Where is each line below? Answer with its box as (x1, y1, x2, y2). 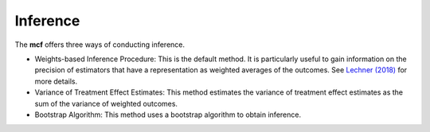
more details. (34, 76, 78, 86)
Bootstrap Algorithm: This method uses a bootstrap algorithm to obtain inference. (34, 110, 302, 119)
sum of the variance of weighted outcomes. (34, 99, 178, 108)
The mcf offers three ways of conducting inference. (14, 40, 186, 49)
